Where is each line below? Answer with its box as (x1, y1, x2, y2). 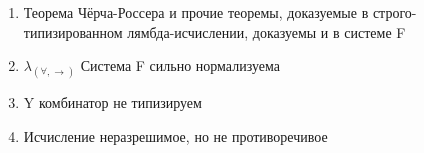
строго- (372, 2, 417, 22)
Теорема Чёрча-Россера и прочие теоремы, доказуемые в (23, 2, 369, 22)
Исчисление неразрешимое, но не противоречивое (23, 125, 328, 146)
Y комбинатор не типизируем (23, 92, 202, 113)
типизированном (23, 21, 123, 42)
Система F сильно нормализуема (80, 55, 280, 76)
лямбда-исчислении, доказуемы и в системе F (127, 21, 406, 42)
